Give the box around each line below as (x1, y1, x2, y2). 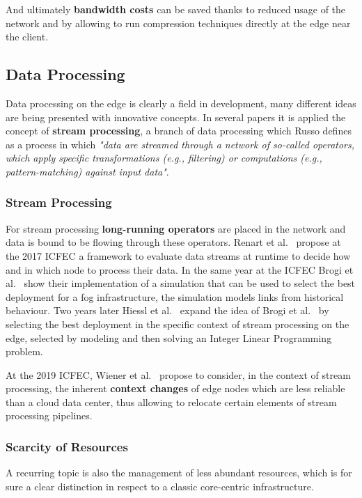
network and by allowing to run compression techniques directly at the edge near (6, 15, 351, 30)
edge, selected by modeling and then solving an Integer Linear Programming (6, 330, 332, 345)
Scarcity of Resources (6, 438, 128, 455)
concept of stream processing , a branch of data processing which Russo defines (6, 123, 352, 138)
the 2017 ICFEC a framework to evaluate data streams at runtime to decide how (6, 248, 351, 263)
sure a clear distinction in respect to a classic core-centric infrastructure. (6, 478, 314, 493)
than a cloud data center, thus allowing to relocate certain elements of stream (6, 394, 337, 409)
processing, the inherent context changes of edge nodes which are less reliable (6, 381, 345, 396)
